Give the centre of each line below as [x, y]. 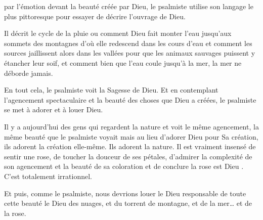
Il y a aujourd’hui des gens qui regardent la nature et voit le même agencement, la [131, 126]
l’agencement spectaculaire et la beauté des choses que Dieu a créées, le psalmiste [130, 99]
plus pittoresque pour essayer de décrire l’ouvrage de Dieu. [95, 16]
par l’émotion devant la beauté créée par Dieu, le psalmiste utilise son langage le [129, 6]
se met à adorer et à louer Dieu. [54, 109]
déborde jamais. [29, 73]
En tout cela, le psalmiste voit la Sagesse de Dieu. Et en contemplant [111, 90]
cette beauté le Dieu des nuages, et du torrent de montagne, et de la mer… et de [128, 203]
